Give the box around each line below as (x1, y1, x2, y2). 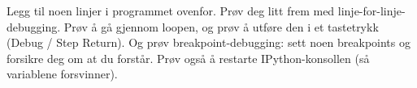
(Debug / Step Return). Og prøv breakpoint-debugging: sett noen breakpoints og (7, 34, 410, 51)
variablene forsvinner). (7, 65, 118, 82)
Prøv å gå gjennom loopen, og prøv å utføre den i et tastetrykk (63, 18, 379, 35)
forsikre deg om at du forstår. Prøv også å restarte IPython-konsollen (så (7, 49, 370, 66)
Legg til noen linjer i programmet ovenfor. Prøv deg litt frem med (7, 2, 335, 19)
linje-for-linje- (337, 2, 406, 19)
